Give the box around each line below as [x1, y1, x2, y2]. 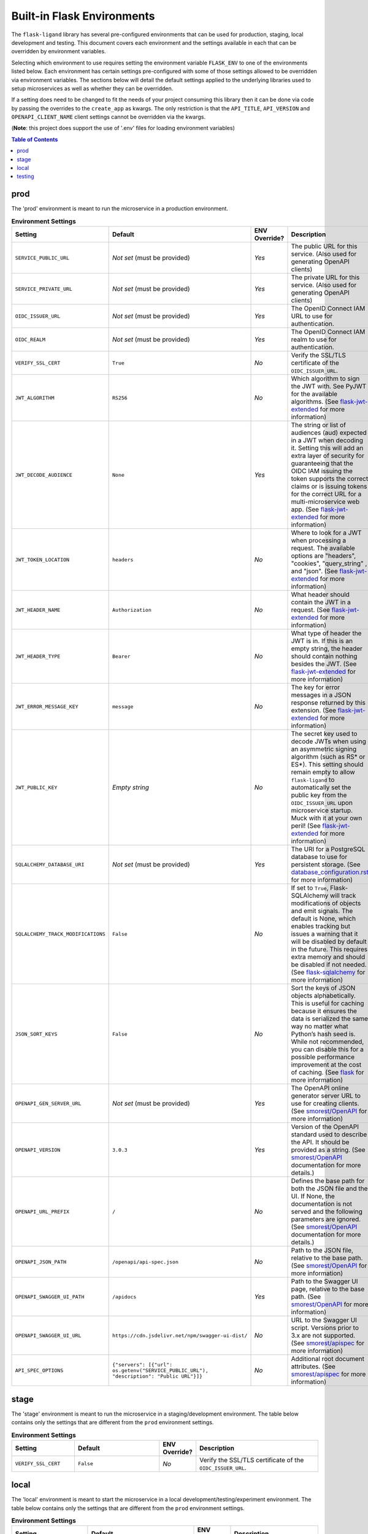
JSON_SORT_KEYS [15, 1031, 58, 1037]
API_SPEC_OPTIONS [15, 1367, 64, 1374]
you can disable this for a [291, 1045, 364, 1054]
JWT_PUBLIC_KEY [15, 784, 58, 791]
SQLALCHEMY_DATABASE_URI [15, 861, 85, 868]
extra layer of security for [291, 452, 364, 460]
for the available [291, 390, 337, 398]
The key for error [291, 683, 340, 692]
